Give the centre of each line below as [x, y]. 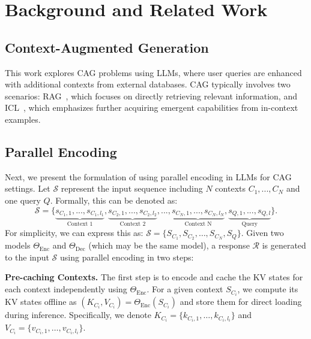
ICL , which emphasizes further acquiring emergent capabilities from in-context [152, 108]
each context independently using [66, 289]
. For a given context [185, 289]
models [18, 245]
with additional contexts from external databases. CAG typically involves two [148, 84]
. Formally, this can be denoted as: [114, 200]
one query [23, 200]
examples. [23, 119]
